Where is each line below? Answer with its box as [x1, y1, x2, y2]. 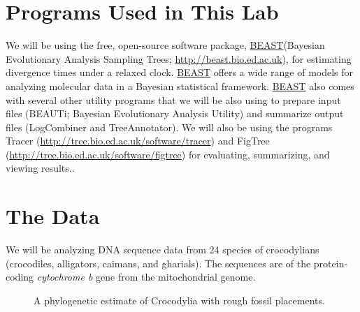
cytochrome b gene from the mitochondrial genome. [36, 269, 256, 284]
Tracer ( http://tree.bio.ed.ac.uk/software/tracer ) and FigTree [6, 133, 270, 148]
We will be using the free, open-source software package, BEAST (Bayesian [6, 38, 325, 52]
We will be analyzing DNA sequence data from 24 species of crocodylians [6, 242, 319, 257]
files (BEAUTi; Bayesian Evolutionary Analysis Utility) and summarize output [6, 106, 344, 121]
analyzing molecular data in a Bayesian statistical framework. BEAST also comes [6, 78, 354, 93]
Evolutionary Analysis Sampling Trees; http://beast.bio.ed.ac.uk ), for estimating [6, 51, 352, 66]
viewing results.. [6, 161, 75, 175]
